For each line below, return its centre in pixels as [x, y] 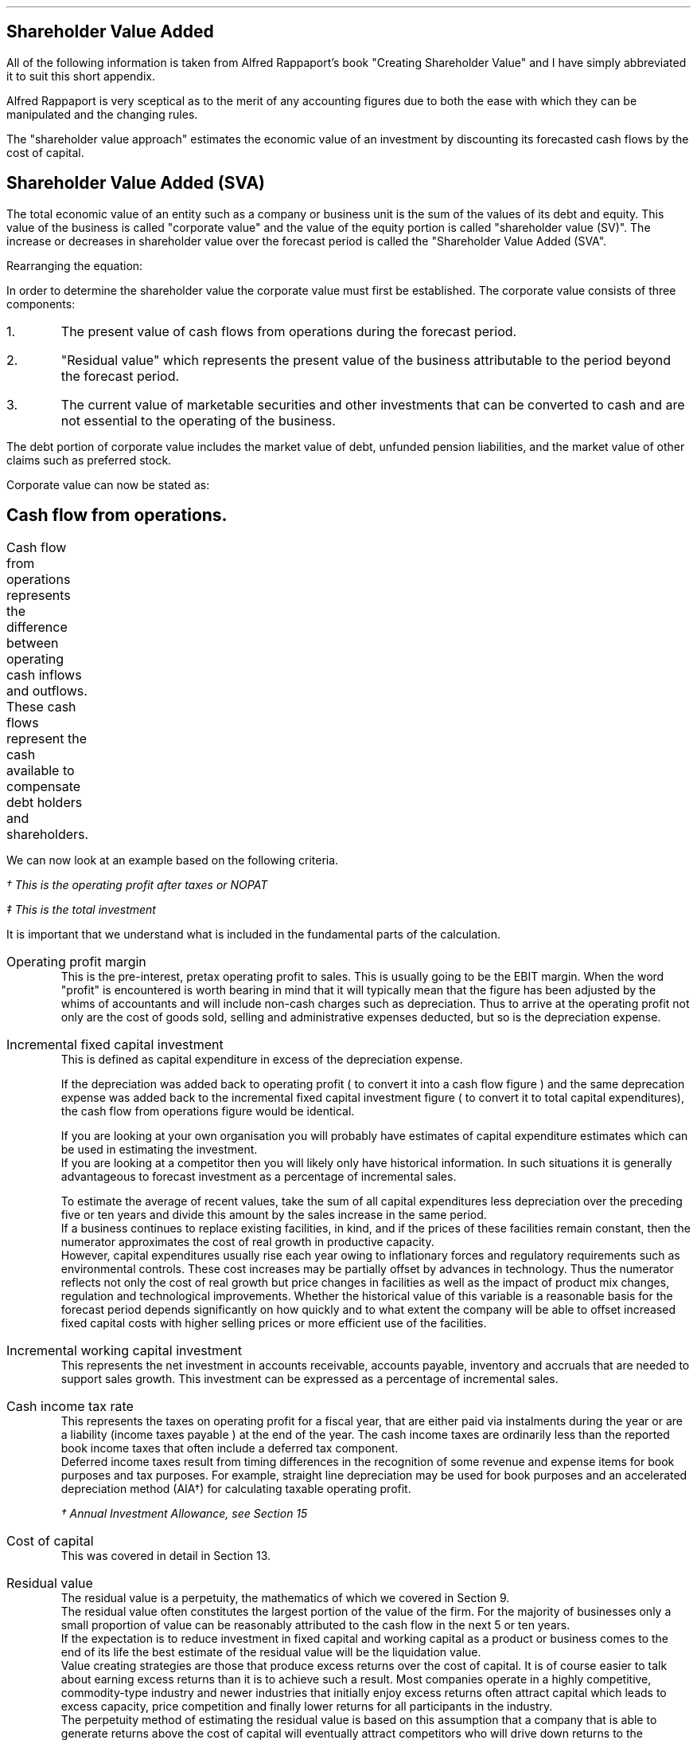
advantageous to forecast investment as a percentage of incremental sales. [259, 1176]
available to [41, 770]
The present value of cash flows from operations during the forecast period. [289, 331]
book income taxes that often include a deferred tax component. [230, 1448]
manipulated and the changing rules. [102, 114]
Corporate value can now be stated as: [108, 484]
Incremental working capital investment [124, 1350]
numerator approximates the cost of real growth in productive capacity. [247, 1241]
